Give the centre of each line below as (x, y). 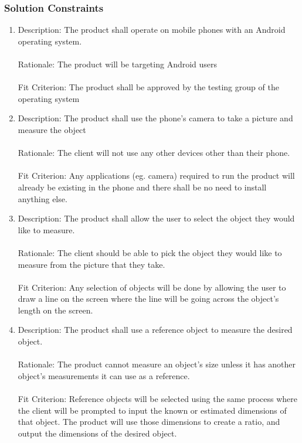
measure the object (52, 129)
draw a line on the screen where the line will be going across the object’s (148, 299)
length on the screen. (55, 310)
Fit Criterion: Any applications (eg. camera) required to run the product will (156, 176)
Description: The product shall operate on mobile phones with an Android (152, 30)
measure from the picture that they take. (91, 264)
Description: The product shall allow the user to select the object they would (156, 218)
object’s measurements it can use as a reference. (104, 375)
